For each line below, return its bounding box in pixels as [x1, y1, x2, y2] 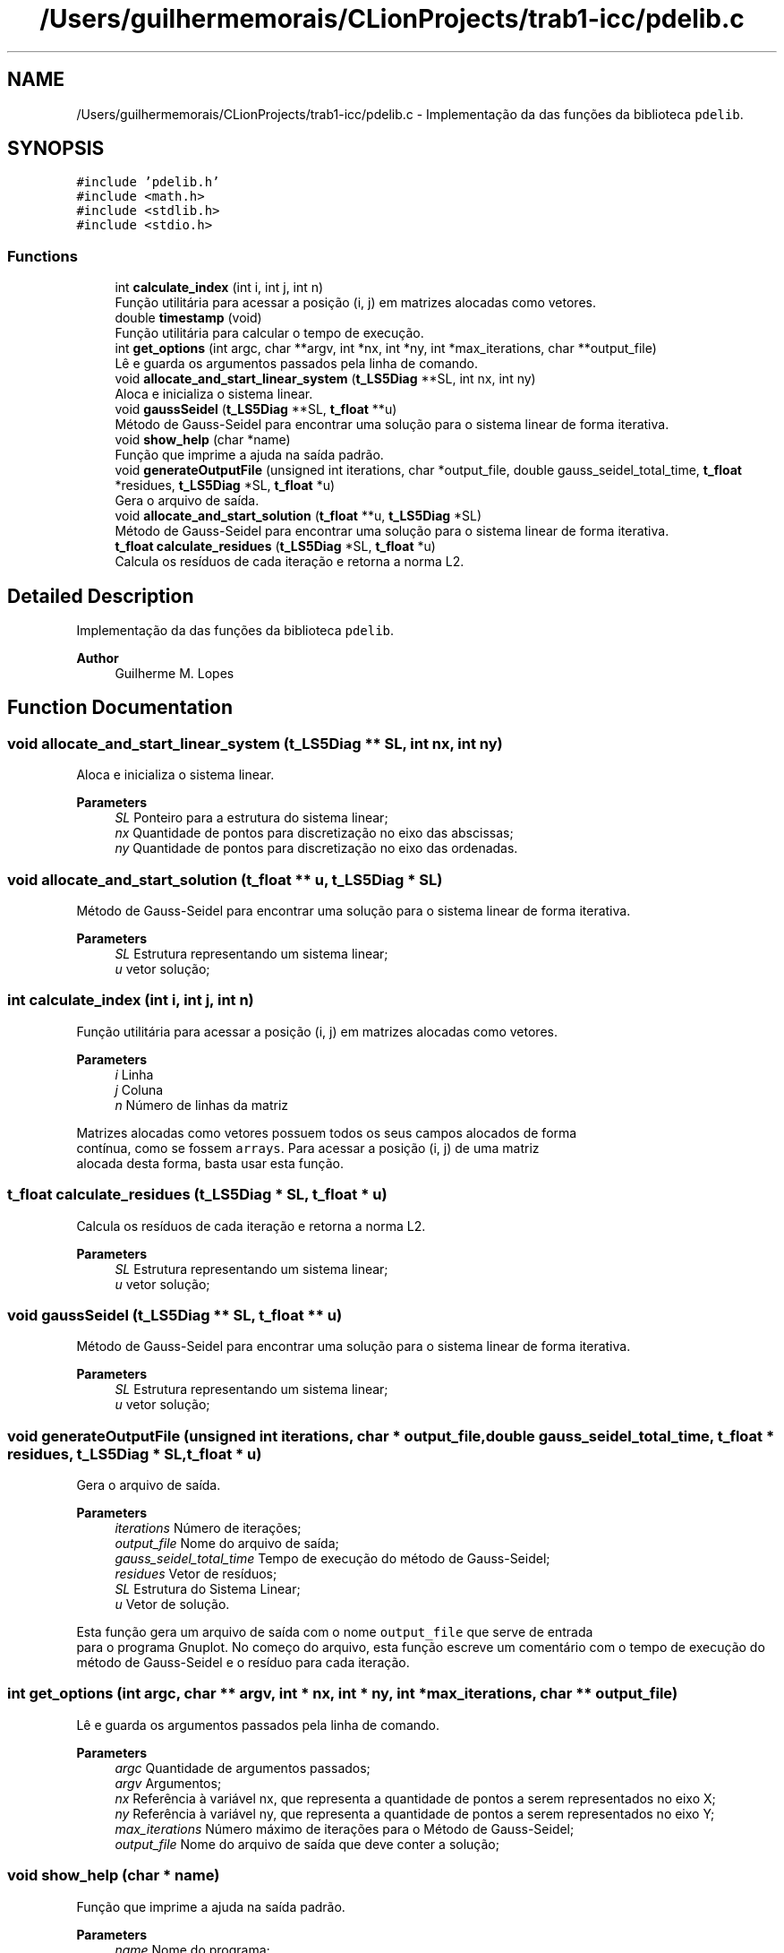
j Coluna [115, 1081, 164, 1097]
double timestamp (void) [115, 310, 262, 326]
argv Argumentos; [115, 1775, 222, 1791]
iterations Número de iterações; [115, 1520, 302, 1536]
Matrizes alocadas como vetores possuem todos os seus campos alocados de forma [76, 1124, 577, 1140]
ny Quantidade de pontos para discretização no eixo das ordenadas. [115, 840, 518, 856]
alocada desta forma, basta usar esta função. [76, 1155, 345, 1171]
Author [76, 650, 119, 667]
